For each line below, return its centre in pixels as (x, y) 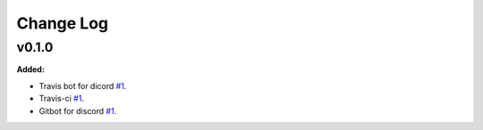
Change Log (63, 23)
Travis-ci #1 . (62, 99)
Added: (30, 69)
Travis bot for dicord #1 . (83, 85)
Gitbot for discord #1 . (78, 110)
